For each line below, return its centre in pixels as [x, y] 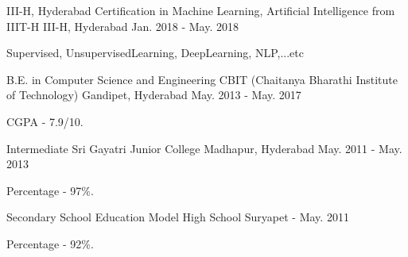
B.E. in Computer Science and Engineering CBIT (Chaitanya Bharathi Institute [202, 79]
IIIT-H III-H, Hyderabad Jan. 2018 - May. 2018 [122, 26]
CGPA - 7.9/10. [45, 121]
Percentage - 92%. [50, 243]
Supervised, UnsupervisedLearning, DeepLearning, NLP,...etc [155, 53]
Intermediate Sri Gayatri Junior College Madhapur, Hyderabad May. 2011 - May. [204, 148]
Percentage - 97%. [50, 190]
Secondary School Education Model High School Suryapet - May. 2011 [178, 217]
